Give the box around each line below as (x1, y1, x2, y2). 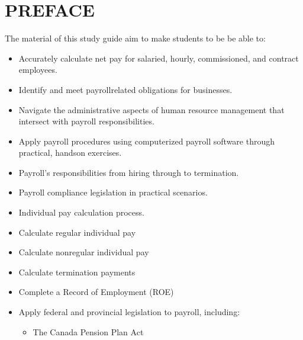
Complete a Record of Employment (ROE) (18, 286, 174, 298)
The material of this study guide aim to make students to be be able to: (5, 32, 266, 44)
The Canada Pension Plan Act (33, 325, 144, 338)
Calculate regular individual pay (18, 226, 136, 238)
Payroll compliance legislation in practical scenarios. (18, 186, 208, 198)
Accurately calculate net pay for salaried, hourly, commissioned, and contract (18, 52, 299, 64)
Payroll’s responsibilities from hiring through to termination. (18, 166, 239, 178)
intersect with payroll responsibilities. (18, 115, 154, 127)
